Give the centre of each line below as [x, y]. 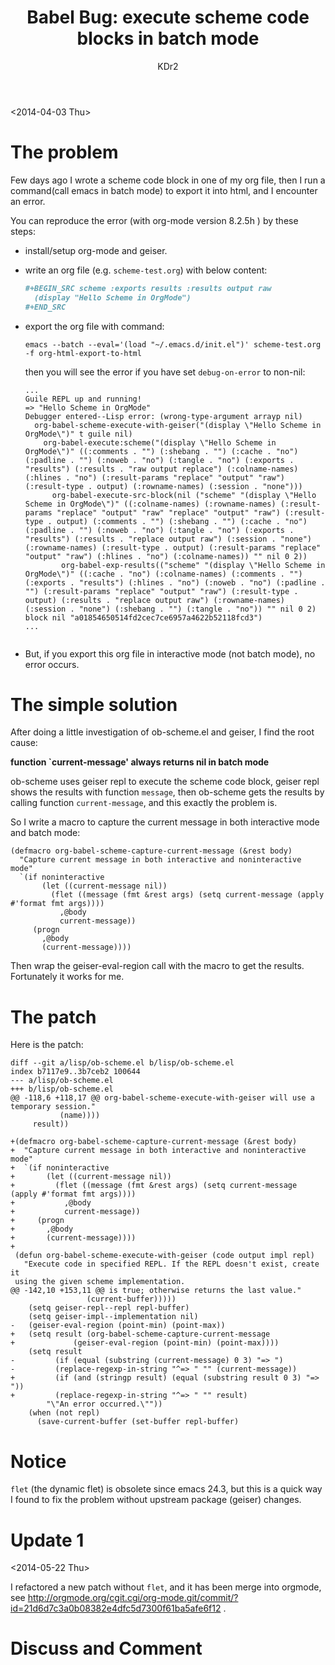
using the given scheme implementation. [100, 1282]
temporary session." [53, 1107]
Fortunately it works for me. [67, 977]
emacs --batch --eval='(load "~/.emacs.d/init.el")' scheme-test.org [173, 344]
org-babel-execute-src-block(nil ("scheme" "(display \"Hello [184, 495]
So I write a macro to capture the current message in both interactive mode [165, 822]
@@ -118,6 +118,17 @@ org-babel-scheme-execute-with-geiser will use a [162, 1098]
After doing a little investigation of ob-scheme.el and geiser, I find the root [162, 732]
